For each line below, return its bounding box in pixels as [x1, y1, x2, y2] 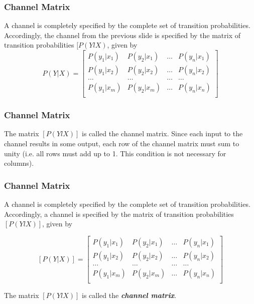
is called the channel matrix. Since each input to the [82, 128, 243, 139]
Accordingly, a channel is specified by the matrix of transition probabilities [4, 208, 234, 219]
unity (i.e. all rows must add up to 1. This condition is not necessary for [4, 148, 226, 158]
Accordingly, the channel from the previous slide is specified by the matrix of [4, 30, 241, 40]
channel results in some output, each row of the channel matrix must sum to [4, 138, 239, 148]
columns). [4, 158, 34, 168]
